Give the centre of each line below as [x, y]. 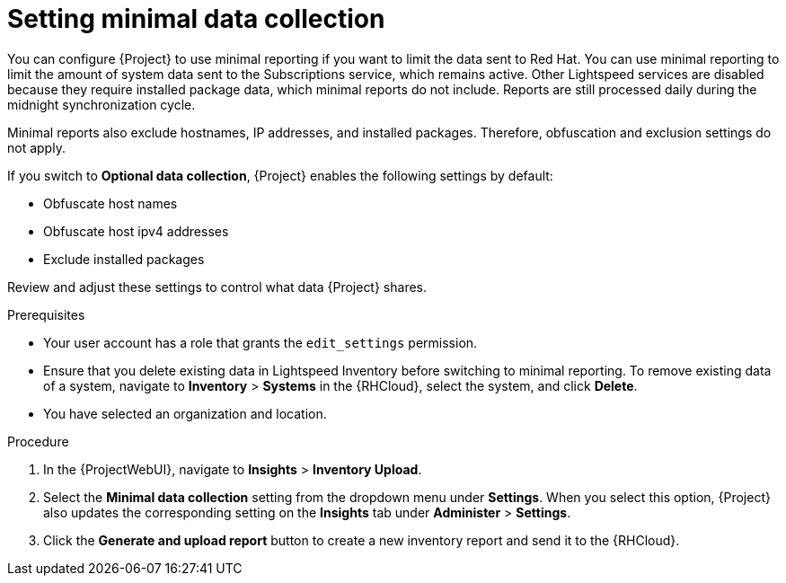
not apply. [36, 147]
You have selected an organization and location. [185, 413]
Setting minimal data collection [196, 19]
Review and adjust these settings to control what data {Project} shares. [217, 287]
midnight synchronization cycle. [102, 104]
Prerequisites [46, 314]
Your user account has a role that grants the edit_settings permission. [261, 342]
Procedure [38, 441]
